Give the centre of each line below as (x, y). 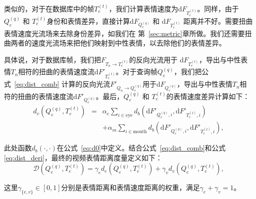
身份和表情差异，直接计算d (90, 21)
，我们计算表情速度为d (145, 8)
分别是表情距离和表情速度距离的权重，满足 (130, 187)
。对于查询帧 (136, 72)
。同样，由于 (218, 8)
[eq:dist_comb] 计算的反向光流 (62, 84)
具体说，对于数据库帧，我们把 (52, 59)
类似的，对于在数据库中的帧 (49, 8)
